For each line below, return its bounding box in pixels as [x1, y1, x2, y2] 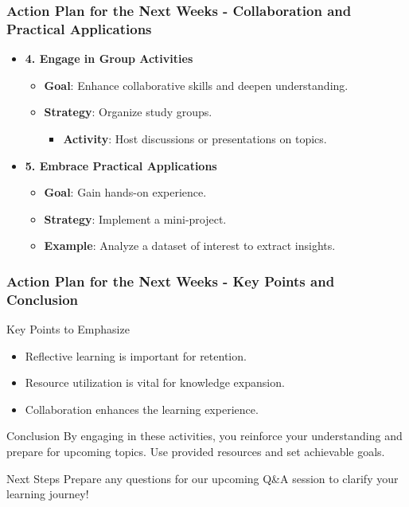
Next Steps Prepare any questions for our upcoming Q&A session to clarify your [6, 470, 399, 486]
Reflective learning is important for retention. [25, 347, 247, 364]
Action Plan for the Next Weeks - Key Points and [6, 271, 335, 291]
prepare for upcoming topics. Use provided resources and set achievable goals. [6, 443, 385, 459]
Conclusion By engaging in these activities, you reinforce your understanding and [6, 427, 403, 444]
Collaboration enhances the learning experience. [25, 400, 259, 417]
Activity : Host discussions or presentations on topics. [63, 130, 327, 146]
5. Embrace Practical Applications [25, 157, 217, 174]
